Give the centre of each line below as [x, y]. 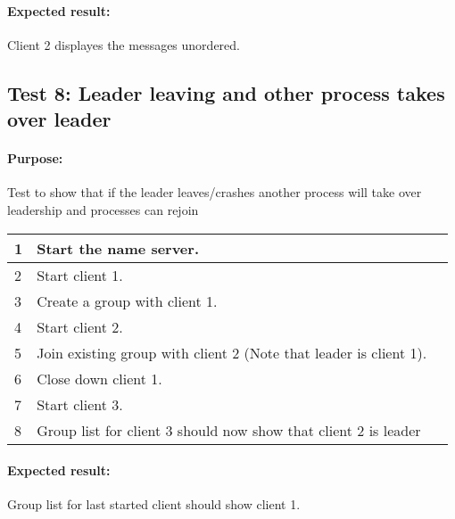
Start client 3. [80, 404]
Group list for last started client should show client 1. [154, 504]
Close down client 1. [99, 378]
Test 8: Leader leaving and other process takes [226, 92]
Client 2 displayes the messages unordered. [124, 44]
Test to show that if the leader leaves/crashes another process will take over [215, 192]
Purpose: [35, 158]
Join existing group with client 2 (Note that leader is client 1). [232, 352]
